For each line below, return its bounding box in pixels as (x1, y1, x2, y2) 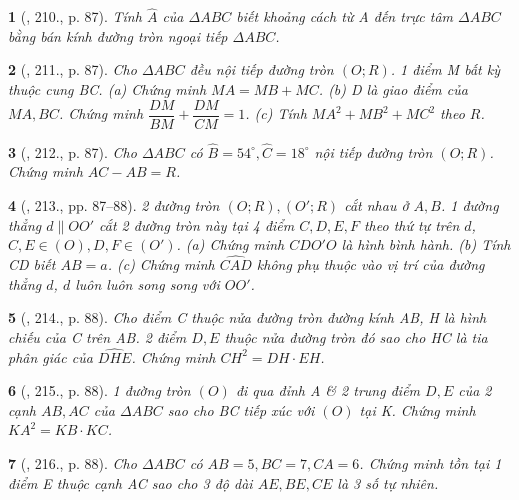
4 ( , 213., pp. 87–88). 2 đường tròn (8, 195, 220, 216)
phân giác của (8, 346, 93, 367)
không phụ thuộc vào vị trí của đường (256, 254, 485, 275)
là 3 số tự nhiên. (337, 472, 439, 493)
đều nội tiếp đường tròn (189, 59, 334, 80)
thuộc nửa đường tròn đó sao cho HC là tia (224, 326, 488, 347)
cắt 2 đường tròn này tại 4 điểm (99, 214, 295, 235)
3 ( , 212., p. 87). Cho (8, 141, 137, 162)
